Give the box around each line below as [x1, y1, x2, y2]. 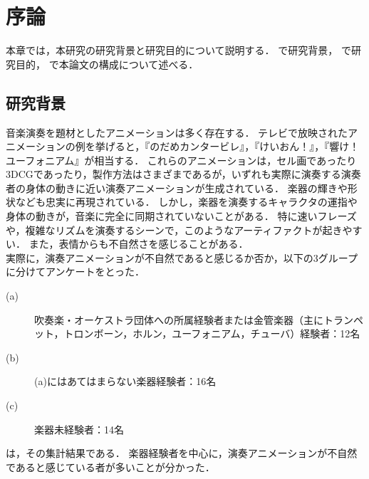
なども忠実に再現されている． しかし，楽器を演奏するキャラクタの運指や [15, 194, 358, 209]
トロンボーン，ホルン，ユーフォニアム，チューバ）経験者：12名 [63, 326, 360, 341]
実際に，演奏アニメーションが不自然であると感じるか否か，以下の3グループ [6, 250, 358, 265]
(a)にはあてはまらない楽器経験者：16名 [34, 374, 217, 389]
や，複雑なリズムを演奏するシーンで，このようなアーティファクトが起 [6, 222, 333, 237]
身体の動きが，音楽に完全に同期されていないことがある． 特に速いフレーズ [6, 209, 357, 223]
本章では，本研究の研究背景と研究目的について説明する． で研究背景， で [6, 43, 351, 58]
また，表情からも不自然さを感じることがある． [28, 236, 249, 251]
